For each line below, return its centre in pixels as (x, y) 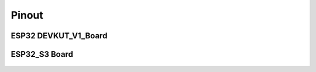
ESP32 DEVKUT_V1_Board (59, 36)
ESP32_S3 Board (42, 54)
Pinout (27, 15)
